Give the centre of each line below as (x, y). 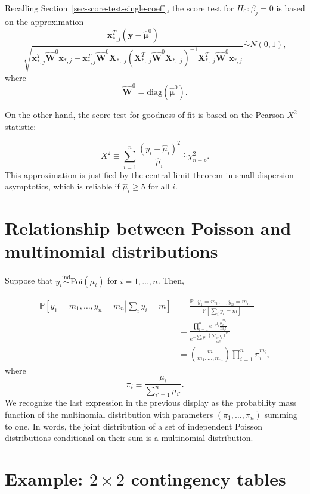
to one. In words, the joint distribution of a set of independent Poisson (134, 426)
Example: (44, 479)
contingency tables (208, 479)
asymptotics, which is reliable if (62, 186)
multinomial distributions (111, 251)
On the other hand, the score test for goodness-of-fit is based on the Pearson (145, 115)
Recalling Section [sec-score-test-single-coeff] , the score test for (120, 8)
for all (159, 186)
